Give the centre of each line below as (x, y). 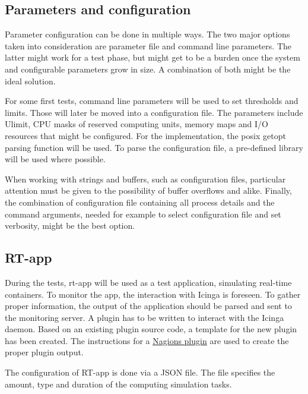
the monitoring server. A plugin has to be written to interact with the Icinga (145, 317)
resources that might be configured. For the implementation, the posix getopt (145, 135)
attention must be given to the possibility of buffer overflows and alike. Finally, (148, 190)
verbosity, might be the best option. (70, 226)
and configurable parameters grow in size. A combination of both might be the (148, 69)
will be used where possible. (55, 159)
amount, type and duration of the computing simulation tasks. (118, 384)
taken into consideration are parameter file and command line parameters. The (148, 45)
